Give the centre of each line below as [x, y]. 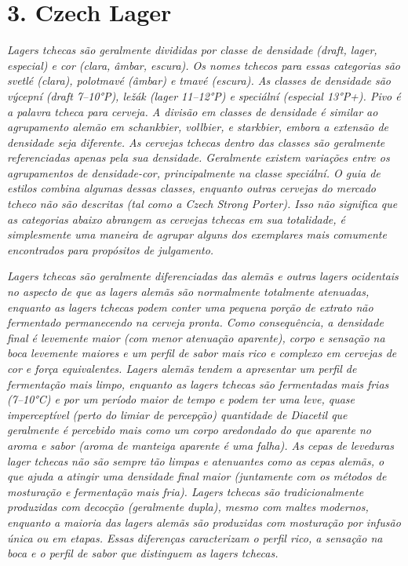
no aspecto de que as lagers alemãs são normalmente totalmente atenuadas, [188, 292]
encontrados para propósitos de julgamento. [111, 249]
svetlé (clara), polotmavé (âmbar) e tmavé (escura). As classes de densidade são [199, 80]
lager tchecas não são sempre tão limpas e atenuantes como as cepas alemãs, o [196, 460]
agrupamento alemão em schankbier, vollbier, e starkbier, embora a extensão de [198, 127]
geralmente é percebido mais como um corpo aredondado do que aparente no [189, 430]
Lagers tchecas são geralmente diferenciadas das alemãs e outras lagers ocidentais [203, 276]
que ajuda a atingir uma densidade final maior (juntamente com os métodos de [197, 476]
